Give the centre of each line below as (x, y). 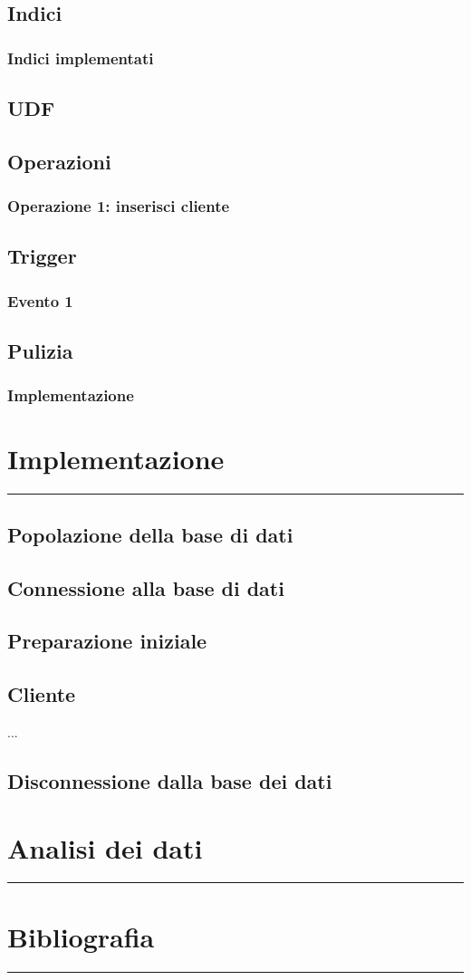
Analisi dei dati (105, 847)
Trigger (42, 256)
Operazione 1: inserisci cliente (119, 206)
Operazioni (59, 161)
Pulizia (40, 351)
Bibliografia (81, 936)
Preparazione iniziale (107, 641)
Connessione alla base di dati (146, 587)
